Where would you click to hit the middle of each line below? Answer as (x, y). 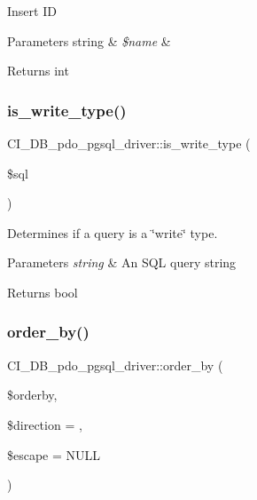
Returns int (38, 71)
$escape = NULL (54, 454)
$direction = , (45, 424)
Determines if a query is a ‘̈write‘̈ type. (113, 232)
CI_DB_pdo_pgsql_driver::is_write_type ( (129, 143)
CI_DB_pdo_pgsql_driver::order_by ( (115, 365)
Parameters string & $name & (89, 40)
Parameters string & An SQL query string (122, 262)
